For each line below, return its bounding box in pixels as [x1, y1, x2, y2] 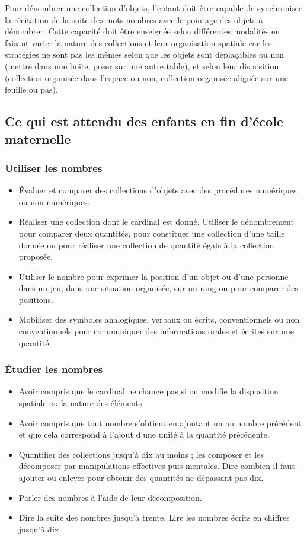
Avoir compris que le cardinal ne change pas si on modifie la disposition [18, 385, 279, 397]
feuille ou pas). [5, 83, 58, 95]
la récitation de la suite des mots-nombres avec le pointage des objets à [5, 13, 263, 25]
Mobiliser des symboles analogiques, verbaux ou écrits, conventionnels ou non [18, 313, 300, 326]
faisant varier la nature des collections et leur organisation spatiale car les [5, 36, 272, 49]
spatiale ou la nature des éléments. [18, 397, 145, 409]
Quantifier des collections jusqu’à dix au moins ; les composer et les [18, 448, 264, 460]
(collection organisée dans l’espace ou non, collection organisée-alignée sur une [5, 71, 289, 84]
